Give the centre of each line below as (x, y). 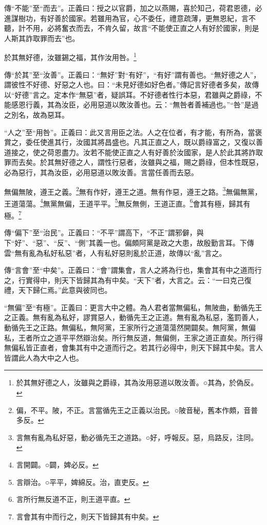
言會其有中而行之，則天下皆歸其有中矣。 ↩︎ (88, 516)
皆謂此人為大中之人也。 (44, 357)
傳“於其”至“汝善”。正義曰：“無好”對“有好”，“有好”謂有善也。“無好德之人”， (132, 74)
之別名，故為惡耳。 (36, 115)
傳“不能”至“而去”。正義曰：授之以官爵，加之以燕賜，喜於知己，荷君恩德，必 (133, 8)
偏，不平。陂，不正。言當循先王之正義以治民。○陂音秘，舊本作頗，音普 (137, 410)
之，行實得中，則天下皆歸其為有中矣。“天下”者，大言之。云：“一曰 (117, 280)
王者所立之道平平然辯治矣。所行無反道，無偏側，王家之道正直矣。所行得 (140, 337)
